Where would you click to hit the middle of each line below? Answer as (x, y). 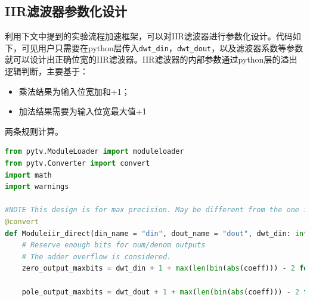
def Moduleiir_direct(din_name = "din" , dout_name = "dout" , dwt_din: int (156, 233)
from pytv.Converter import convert (77, 164)
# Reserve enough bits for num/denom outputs (114, 245)
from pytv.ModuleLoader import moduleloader (94, 152)
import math (28, 175)
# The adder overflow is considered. (97, 257)
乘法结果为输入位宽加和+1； (74, 91)
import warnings (37, 187)
